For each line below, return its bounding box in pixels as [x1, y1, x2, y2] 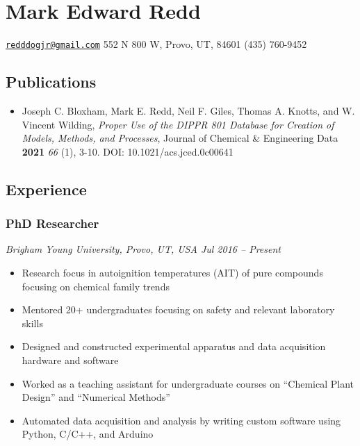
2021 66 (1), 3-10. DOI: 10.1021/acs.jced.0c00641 [22, 144, 234, 158]
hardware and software [22, 352, 119, 367]
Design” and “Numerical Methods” [22, 390, 170, 404]
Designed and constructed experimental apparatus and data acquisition [22, 339, 326, 354]
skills [22, 315, 43, 330]
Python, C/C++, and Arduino [22, 427, 154, 441]
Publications [6, 71, 97, 92]
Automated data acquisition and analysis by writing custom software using [22, 413, 341, 427]
